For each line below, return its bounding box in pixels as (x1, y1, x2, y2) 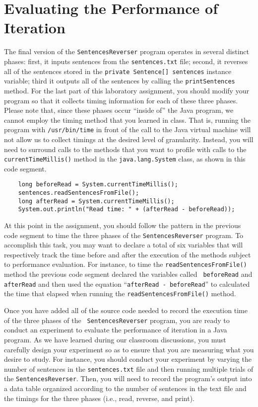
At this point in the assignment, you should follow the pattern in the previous (4, 220, 241, 231)
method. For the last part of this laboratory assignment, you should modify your (4, 85, 249, 95)
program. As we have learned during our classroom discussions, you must (4, 334, 226, 344)
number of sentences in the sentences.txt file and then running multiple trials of (4, 363, 254, 374)
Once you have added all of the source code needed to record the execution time (4, 305, 248, 316)
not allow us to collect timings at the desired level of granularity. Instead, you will (4, 134, 254, 144)
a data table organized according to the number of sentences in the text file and (4, 383, 247, 394)
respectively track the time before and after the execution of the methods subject (4, 249, 251, 259)
